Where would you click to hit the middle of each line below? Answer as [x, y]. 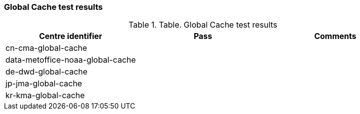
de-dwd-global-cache [46, 72]
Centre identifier [70, 36]
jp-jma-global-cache [44, 84]
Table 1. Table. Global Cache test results [203, 25]
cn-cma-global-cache [46, 48]
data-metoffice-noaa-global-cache [71, 60]
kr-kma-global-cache [45, 95]
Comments [335, 36]
